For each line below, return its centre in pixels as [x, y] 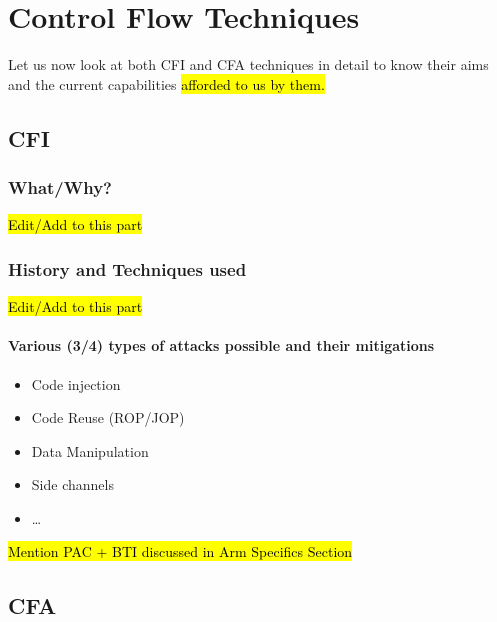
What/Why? [60, 187]
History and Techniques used [127, 268]
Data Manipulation [90, 450]
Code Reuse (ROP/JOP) [108, 417]
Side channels [72, 484]
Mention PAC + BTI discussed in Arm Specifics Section [180, 551]
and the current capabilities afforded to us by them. [166, 83]
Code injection [76, 383]
